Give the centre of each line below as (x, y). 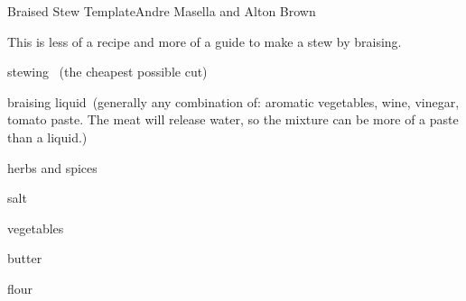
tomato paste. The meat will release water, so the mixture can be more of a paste (233, 119)
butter (25, 258)
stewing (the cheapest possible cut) (107, 72)
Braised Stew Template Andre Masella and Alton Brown (162, 11)
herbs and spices (52, 167)
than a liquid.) (47, 137)
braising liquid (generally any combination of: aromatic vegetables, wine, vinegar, (233, 101)
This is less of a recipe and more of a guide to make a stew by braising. (205, 41)
